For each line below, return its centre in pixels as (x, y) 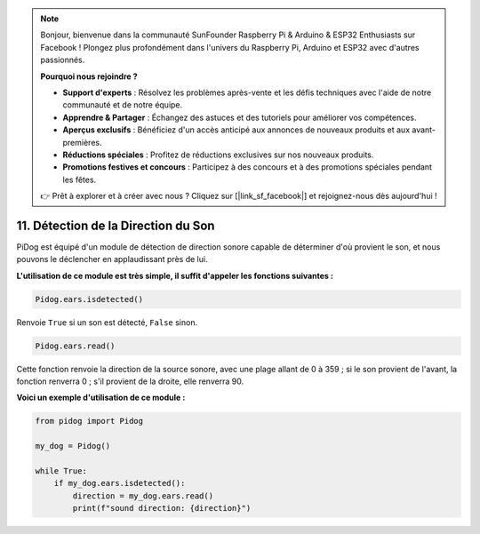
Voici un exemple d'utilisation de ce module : (101, 398)
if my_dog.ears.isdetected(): (120, 483)
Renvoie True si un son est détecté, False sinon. (107, 322)
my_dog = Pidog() (73, 446)
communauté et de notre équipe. (123, 105)
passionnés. (63, 60)
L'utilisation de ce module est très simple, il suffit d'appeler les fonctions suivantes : (175, 275)
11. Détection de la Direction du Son (116, 225)
